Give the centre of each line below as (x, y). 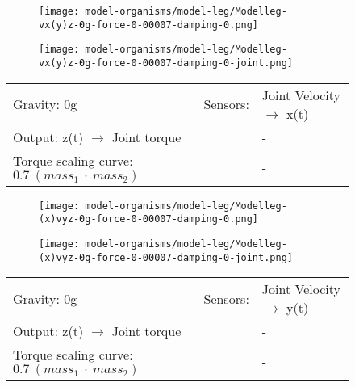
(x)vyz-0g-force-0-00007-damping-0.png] (149, 219)
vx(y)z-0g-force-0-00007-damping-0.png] (149, 25)
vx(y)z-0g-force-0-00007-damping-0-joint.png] (166, 63)
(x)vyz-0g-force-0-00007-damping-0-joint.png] (166, 257)
